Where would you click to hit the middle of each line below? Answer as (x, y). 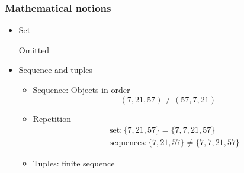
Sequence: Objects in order (81, 89)
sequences (127, 143)
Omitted (34, 49)
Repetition (52, 118)
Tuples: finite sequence (74, 163)
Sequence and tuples (55, 70)
